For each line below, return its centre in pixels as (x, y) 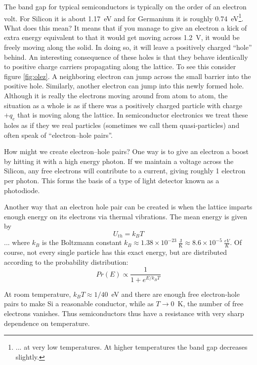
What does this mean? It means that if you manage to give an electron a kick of (126, 27)
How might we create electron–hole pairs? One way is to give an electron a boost (126, 151)
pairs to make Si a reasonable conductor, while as (79, 304)
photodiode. (22, 190)
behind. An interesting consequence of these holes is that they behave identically (126, 57)
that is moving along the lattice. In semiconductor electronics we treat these (133, 115)
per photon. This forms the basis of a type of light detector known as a (112, 180)
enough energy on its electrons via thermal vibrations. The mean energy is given (126, 216)
